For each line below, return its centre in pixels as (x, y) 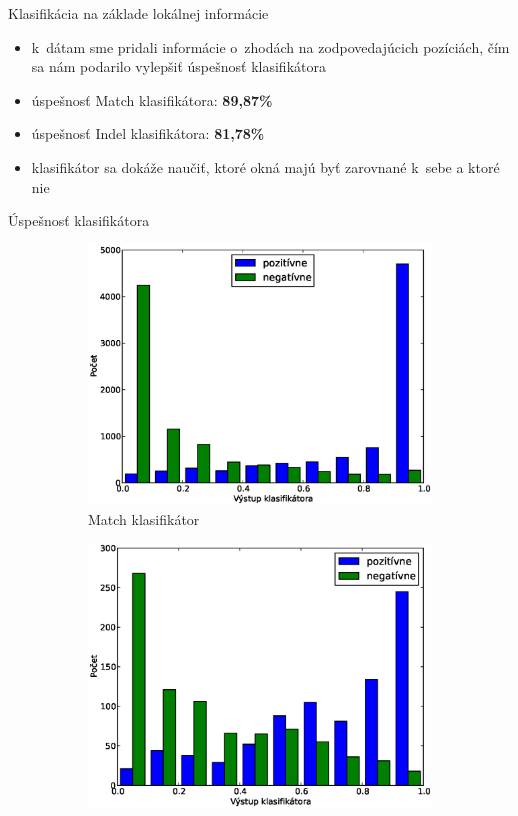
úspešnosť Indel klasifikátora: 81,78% (148, 133)
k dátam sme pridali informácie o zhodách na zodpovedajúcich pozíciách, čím (270, 46)
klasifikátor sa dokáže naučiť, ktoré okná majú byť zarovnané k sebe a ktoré (265, 166)
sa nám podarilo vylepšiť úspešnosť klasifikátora (178, 66)
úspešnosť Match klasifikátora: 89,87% (152, 99)
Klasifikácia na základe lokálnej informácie (138, 13)
